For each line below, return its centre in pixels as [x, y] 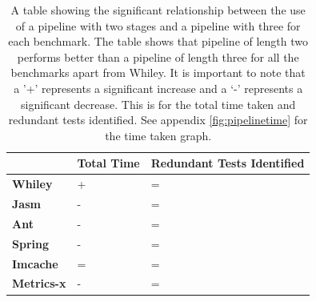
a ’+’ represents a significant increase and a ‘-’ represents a [158, 88]
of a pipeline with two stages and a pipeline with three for [158, 25]
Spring [30, 243]
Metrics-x [39, 283]
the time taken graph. [158, 135]
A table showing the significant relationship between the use [158, 10]
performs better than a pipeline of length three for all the [158, 56]
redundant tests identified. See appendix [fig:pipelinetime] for [158, 120]
